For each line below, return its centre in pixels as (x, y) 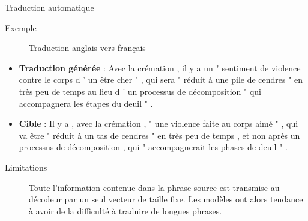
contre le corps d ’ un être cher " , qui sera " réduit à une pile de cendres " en (161, 80)
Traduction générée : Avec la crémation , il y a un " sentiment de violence (160, 68)
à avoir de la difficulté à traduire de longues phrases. (125, 210)
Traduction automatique (50, 7)
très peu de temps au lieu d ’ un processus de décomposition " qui (140, 91)
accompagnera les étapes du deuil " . (86, 103)
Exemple (21, 27)
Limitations (26, 167)
